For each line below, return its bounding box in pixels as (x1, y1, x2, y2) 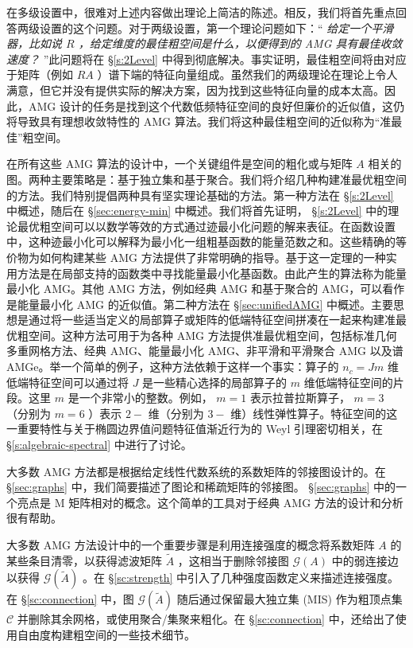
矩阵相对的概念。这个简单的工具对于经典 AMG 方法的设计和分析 (68, 494, 403, 510)
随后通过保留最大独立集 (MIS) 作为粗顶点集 (176, 591, 403, 607)
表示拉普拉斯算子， (249, 389, 350, 406)
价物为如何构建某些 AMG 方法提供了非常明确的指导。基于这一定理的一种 (6, 248, 386, 265)
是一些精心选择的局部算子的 (142, 373, 288, 390)
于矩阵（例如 (6, 66, 73, 83)
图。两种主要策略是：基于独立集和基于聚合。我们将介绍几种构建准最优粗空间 (6, 170, 407, 187)
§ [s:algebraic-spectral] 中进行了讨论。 (6, 436, 192, 453)
